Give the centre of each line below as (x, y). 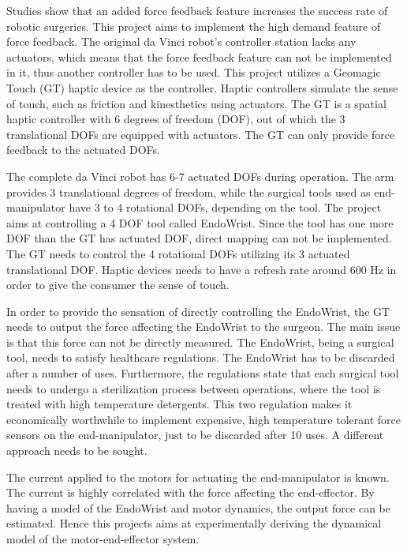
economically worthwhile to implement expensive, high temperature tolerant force (203, 419)
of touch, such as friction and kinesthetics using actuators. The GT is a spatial (196, 103)
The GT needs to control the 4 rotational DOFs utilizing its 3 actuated (178, 253)
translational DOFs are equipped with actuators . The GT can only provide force (201, 134)
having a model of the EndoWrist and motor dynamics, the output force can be (199, 507)
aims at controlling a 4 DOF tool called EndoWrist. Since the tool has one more (200, 222)
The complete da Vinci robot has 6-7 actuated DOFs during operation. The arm (200, 176)
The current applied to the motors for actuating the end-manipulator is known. (198, 477)
